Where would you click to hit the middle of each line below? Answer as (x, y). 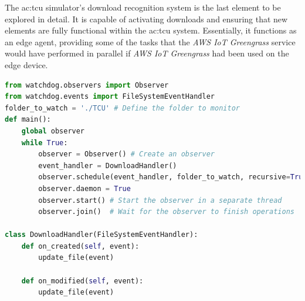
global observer (53, 131)
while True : (45, 143)
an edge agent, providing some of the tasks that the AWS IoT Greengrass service (150, 41)
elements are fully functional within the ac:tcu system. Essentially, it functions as (151, 30)
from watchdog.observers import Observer (87, 85)
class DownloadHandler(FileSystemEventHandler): (101, 235)
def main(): (28, 120)
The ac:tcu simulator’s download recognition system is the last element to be (143, 7)
